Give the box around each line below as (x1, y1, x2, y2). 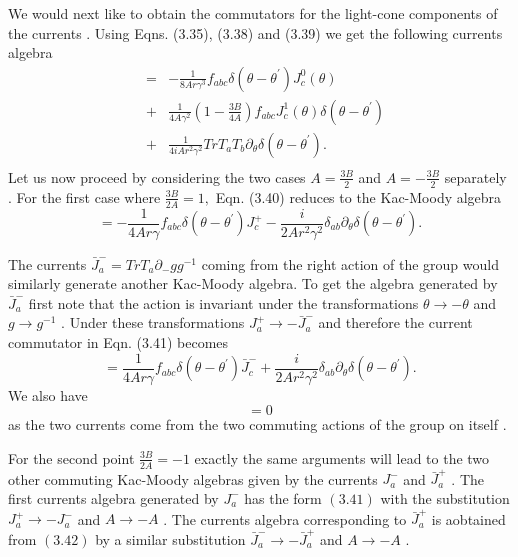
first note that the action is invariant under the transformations (28, 292, 419, 313)
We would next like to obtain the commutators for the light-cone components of (8, 3, 498, 23)
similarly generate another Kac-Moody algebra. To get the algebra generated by (8, 273, 498, 294)
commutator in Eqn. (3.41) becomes (8, 332, 229, 352)
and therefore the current (318, 312, 473, 333)
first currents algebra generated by (8, 487, 219, 508)
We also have (8, 384, 88, 405)
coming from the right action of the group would (201, 253, 499, 274)
